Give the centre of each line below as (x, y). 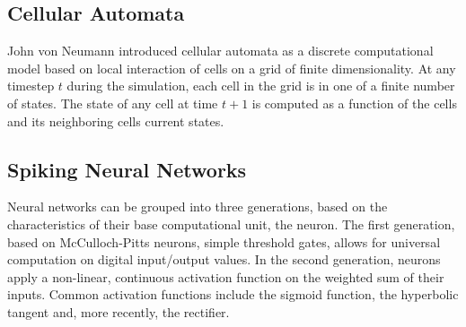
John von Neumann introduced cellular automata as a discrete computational (220, 51)
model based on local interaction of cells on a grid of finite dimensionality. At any (232, 68)
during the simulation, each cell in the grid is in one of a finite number (261, 86)
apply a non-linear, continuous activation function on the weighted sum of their (226, 276)
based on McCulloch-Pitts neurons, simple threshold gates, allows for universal (224, 241)
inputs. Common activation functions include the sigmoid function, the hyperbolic (233, 294)
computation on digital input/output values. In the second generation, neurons (224, 259)
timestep (31, 86)
